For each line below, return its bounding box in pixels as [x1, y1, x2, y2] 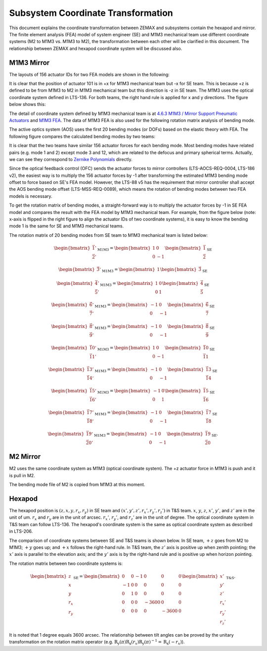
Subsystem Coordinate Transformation [9, 7, 173, 18]
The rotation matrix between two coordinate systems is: [9, 560, 123, 566]
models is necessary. [9, 193, 52, 199]
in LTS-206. [9, 528, 33, 535]
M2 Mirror [9, 452, 41, 461]
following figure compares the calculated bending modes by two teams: [9, 133, 156, 139]
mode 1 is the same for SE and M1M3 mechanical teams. [9, 223, 124, 229]
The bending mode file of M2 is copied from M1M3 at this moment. [9, 482, 145, 488]
